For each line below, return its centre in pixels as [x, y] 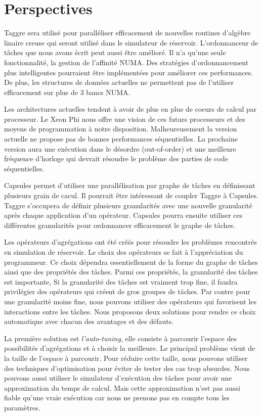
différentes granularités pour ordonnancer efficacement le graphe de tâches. [120, 225]
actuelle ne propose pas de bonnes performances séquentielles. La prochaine [121, 139]
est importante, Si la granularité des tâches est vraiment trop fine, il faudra [121, 281]
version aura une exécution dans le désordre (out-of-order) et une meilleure [120, 148]
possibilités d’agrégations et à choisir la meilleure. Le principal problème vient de [130, 348]
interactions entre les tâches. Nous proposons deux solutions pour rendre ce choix [130, 311]
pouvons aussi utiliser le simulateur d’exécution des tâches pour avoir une [118, 378]
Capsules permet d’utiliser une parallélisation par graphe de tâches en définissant [130, 185]
